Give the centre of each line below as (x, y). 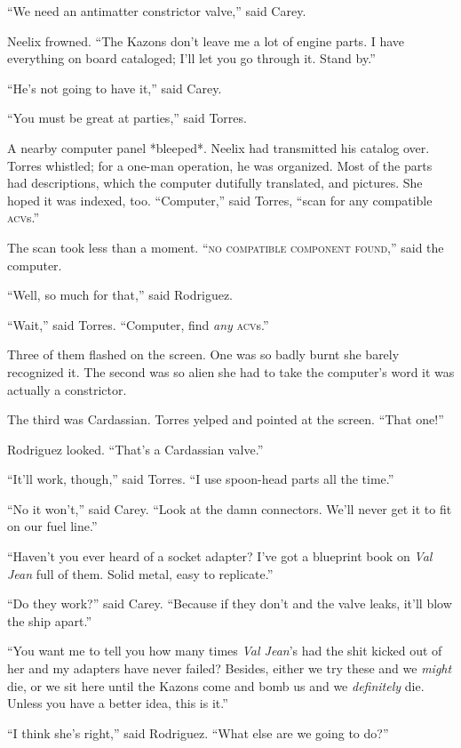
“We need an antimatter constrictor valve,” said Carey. (157, 11)
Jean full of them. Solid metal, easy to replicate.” (140, 573)
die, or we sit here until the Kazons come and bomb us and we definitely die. (216, 685)
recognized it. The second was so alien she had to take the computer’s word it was (231, 371)
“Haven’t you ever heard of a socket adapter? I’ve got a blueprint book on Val (220, 556)
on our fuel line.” (52, 526)
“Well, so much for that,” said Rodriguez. (120, 295)
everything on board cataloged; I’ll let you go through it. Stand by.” (191, 58)
